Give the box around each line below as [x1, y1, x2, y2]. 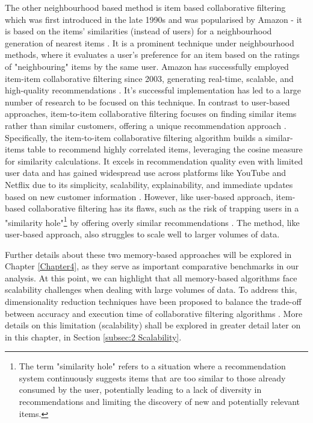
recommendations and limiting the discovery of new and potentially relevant [19, 395, 300, 408]
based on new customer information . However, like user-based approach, [5, 190, 273, 202]
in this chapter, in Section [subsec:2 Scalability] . [5, 330, 182, 343]
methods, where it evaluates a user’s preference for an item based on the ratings [5, 48, 300, 61]
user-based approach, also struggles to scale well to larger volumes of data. [5, 227, 280, 240]
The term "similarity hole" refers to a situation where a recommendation [19, 360, 286, 372]
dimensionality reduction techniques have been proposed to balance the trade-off [5, 295, 302, 307]
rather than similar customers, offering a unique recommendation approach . [5, 119, 287, 131]
